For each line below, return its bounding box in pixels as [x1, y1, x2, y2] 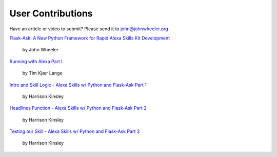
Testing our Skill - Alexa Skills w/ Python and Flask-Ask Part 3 [9, 128, 140, 134]
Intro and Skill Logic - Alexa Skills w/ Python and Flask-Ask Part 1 [9, 82, 147, 88]
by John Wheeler [22, 47, 59, 53]
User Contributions [9, 8, 93, 19]
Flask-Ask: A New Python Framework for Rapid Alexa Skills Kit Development [9, 35, 170, 41]
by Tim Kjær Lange [22, 70, 63, 76]
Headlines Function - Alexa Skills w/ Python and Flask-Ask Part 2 [9, 105, 147, 111]
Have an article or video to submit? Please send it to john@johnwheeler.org [9, 26, 169, 32]
